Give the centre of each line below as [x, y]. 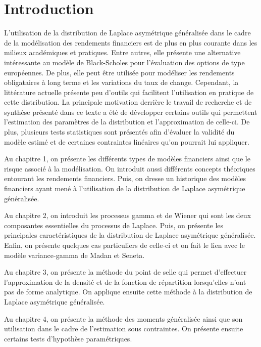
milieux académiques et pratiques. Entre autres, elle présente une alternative [122, 52]
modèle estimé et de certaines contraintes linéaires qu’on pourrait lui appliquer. [127, 141]
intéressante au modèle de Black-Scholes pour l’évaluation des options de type [124, 62]
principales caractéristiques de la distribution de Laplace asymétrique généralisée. [130, 235]
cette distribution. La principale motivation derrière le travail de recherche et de [128, 102]
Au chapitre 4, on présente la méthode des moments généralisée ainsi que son [123, 318]
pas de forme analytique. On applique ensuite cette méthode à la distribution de [128, 292]
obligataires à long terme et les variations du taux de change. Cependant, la [121, 82]
